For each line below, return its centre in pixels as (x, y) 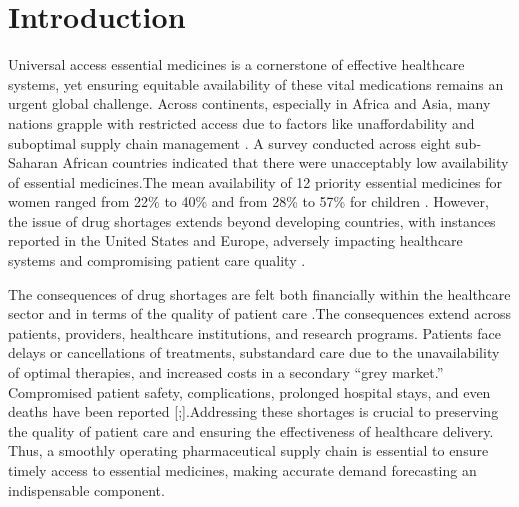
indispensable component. (86, 489)
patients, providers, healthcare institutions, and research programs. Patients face (254, 332)
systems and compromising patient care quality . (157, 260)
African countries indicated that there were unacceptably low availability (285, 162)
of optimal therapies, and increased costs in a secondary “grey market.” (226, 372)
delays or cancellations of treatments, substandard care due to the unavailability (254, 352)
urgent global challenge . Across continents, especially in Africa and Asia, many (249, 103)
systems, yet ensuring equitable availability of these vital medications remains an (256, 83)
